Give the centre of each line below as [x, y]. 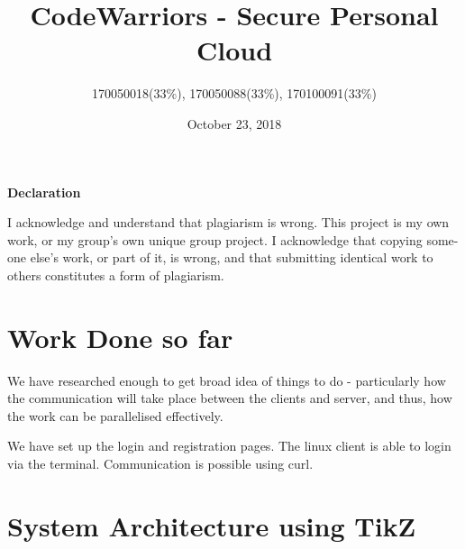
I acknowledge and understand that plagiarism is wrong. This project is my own [228, 222]
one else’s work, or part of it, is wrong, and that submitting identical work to [220, 257]
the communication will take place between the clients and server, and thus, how [230, 398]
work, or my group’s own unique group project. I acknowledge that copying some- [233, 239]
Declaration [44, 192]
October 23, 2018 [234, 123]
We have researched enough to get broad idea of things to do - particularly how [227, 380]
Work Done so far [120, 337]
